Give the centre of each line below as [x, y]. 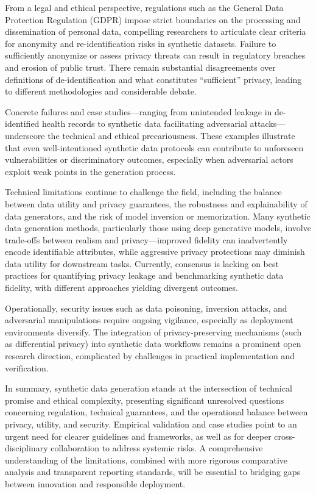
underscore [25, 135]
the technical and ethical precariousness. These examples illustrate [171, 135]
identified [22, 123]
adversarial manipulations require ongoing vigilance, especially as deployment [149, 320]
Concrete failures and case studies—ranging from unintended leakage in [139, 111]
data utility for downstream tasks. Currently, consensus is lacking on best [142, 263]
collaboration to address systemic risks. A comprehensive [157, 448]
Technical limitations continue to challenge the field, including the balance [143, 192]
